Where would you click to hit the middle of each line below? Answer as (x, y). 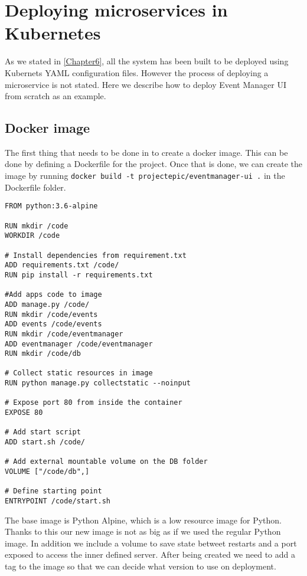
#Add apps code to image (53, 295)
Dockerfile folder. (35, 187)
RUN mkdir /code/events (51, 314)
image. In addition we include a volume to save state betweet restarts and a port (151, 543)
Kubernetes (53, 33)
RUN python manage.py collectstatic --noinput (98, 383)
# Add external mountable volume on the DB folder (106, 462)
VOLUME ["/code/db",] (47, 472)
